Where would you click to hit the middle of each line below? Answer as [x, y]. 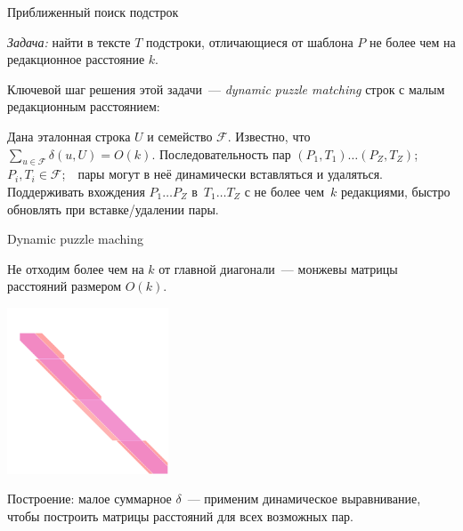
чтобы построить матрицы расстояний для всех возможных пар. [181, 515]
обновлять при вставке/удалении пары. [113, 209]
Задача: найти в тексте [69, 41]
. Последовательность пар [221, 153]
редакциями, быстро [396, 191]
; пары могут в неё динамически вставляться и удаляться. [222, 174]
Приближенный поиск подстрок [93, 12]
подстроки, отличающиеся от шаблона [250, 41]
